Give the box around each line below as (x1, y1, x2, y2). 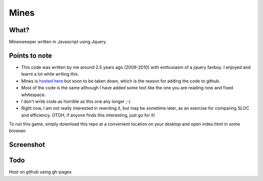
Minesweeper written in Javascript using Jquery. (9, 39, 107, 45)
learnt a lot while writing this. (21, 71, 79, 77)
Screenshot (9, 141, 45, 149)
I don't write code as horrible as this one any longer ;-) (21, 98, 131, 104)
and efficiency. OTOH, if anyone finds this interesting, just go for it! (21, 112, 155, 118)
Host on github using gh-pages (9, 169, 72, 175)
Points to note (9, 51, 52, 60)
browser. (9, 128, 27, 134)
